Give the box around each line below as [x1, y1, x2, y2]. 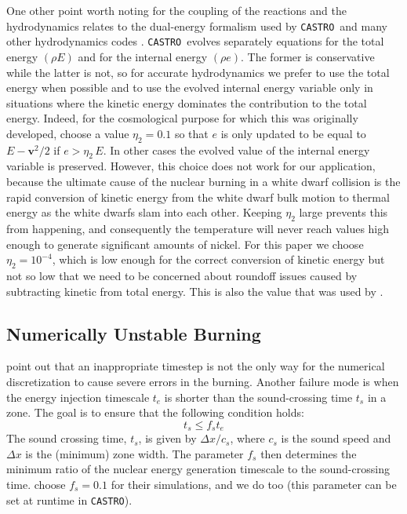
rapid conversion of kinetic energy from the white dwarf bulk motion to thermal [6, 188, 390, 205]
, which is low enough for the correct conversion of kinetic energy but [52, 251, 385, 268]
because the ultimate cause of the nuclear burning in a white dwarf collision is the [6, 173, 401, 190]
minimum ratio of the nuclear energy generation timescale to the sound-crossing [6, 461, 390, 477]
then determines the [260, 445, 357, 461]
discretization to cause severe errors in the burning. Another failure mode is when [6, 374, 399, 390]
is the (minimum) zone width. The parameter [25, 445, 244, 461]
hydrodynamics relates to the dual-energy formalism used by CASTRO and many [6, 17, 387, 34]
